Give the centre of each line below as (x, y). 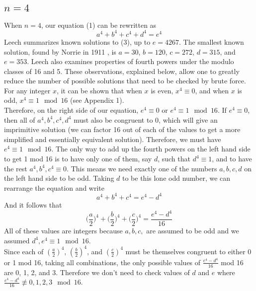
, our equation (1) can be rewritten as (99, 25)
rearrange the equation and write (54, 187)
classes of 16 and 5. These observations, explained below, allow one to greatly (122, 71)
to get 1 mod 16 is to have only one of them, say (78, 159)
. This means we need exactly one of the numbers (142, 168)
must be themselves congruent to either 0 (188, 251)
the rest (16, 168)
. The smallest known (211, 41)
